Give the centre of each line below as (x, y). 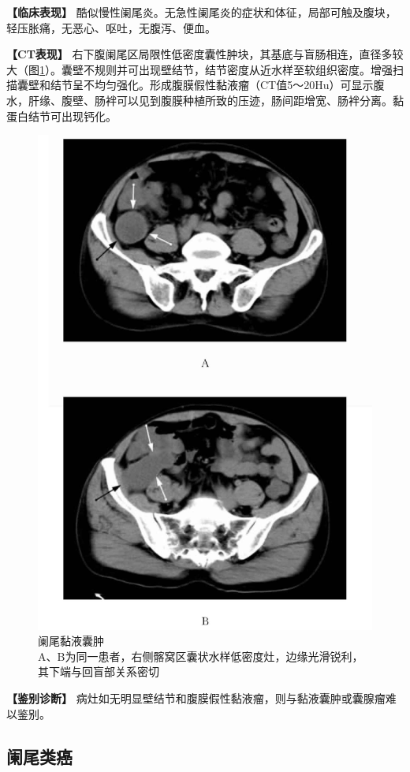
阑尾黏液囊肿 (71, 641)
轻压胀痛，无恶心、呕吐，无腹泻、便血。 (111, 27)
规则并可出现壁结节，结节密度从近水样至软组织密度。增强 (243, 69)
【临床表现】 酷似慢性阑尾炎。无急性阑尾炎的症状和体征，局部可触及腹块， (201, 12)
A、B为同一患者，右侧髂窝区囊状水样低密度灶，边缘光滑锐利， (201, 656)
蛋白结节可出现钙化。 (61, 116)
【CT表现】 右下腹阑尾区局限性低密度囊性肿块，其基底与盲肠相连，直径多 (199, 54)
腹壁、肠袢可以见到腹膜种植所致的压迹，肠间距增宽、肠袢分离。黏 (232, 100)
